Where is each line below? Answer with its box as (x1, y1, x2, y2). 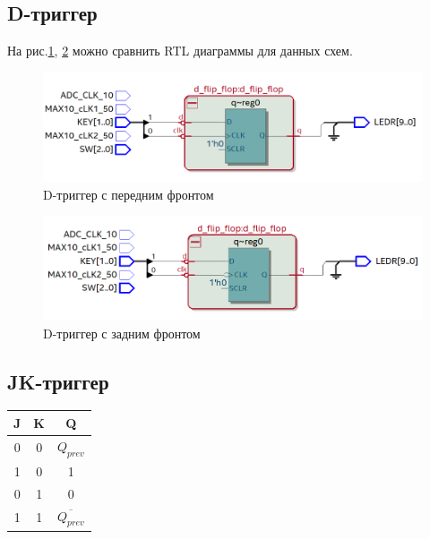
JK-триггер (7, 367, 109, 395)
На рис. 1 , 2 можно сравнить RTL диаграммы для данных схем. (7, 41, 353, 60)
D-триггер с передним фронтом (43, 184, 214, 203)
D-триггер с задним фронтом (43, 323, 201, 342)
